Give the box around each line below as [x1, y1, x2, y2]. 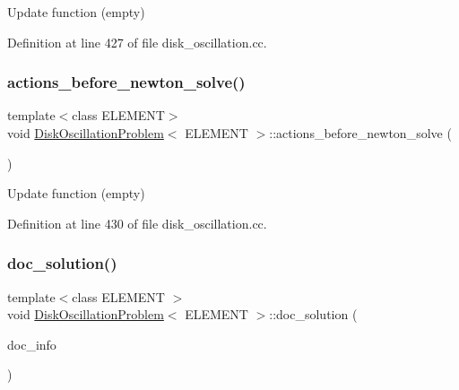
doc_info [7, 334, 56, 353]
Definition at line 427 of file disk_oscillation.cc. [7, 32, 267, 51]
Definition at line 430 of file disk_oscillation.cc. [7, 213, 267, 232]
